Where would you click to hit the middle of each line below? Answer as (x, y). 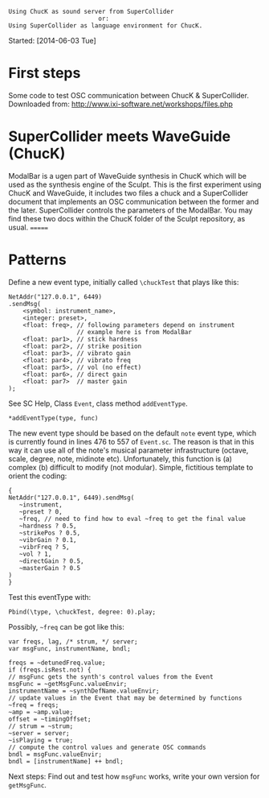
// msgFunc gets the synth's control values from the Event (111, 676)
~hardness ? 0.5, (48, 526)
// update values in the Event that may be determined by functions (125, 698)
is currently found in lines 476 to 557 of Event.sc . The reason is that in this (131, 441)
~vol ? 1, (35, 554)
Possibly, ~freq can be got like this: (66, 626)
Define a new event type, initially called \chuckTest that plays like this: (124, 282)
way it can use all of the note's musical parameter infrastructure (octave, (128, 450)
